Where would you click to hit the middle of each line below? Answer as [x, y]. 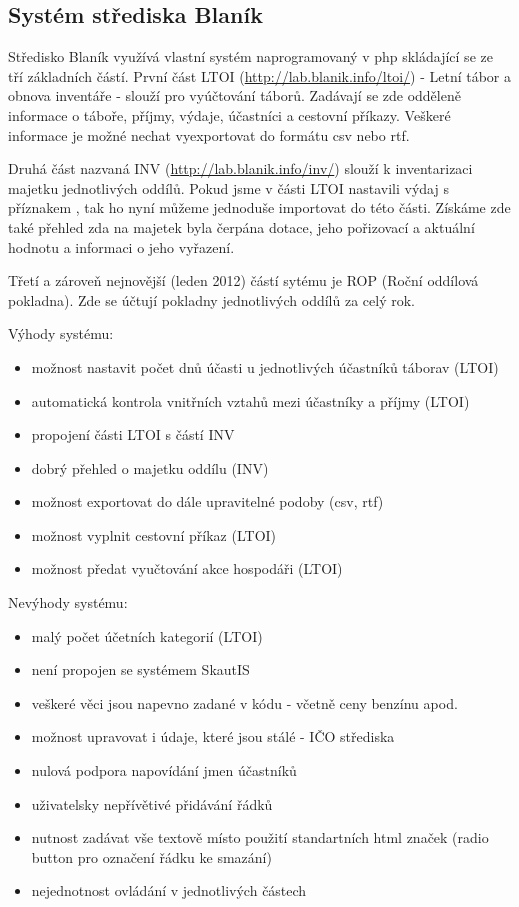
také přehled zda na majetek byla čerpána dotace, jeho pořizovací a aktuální [241, 226]
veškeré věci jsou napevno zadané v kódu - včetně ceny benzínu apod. [244, 702]
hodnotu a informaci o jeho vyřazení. [121, 246]
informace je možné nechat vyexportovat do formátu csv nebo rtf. [209, 134]
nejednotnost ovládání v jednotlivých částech [169, 890]
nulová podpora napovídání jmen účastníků [164, 770]
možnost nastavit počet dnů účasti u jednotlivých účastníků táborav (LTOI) [265, 366]
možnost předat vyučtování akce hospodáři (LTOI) [187, 568]
